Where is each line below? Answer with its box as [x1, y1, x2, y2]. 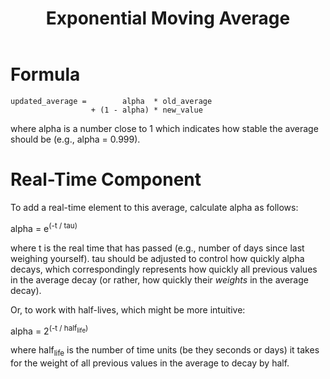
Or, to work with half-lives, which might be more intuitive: [10, 303, 246, 316]
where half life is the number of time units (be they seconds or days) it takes [10, 344, 320, 358]
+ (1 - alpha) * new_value [90, 105, 203, 115]
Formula [10, 63, 81, 86]
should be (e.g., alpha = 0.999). [10, 133, 141, 145]
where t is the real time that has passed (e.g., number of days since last [10, 242, 305, 254]
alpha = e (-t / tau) [10, 220, 78, 234]
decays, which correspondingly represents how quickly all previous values [10, 263, 318, 275]
